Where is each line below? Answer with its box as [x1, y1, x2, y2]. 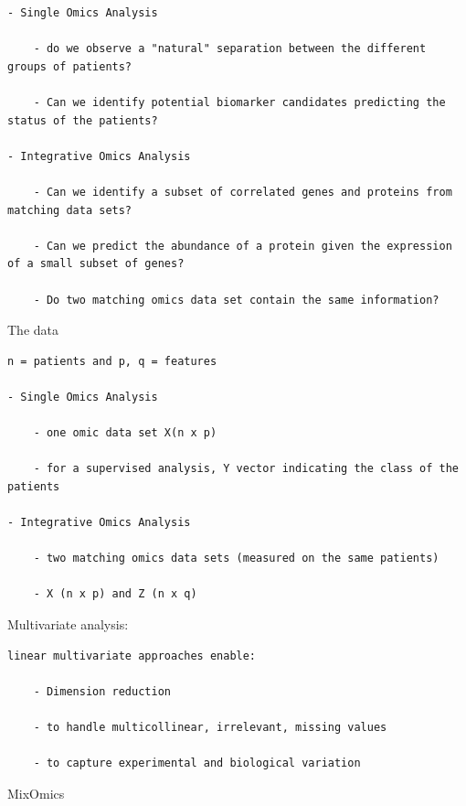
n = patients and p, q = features [7, 354, 217, 368]
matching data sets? [7, 203, 132, 217]
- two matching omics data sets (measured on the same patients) [33, 552, 440, 565]
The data [7, 320, 58, 339]
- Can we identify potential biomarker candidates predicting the [33, 95, 446, 109]
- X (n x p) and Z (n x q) [33, 587, 197, 601]
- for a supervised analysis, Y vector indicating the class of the [33, 462, 459, 476]
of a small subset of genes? [7, 257, 185, 271]
